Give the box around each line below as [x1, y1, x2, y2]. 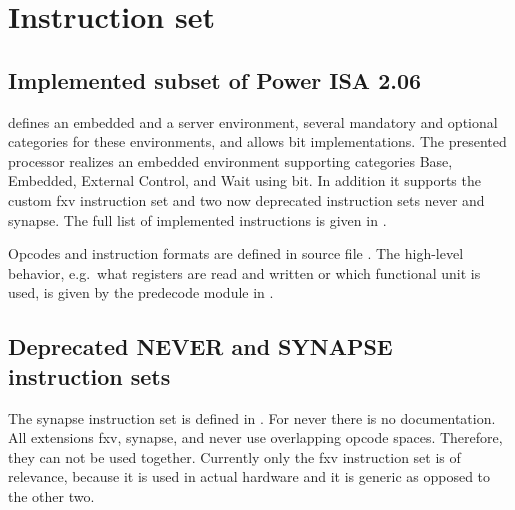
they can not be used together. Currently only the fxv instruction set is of [8, 446, 461, 467]
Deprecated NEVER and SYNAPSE [8, 331, 393, 362]
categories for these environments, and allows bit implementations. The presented [8, 131, 507, 152]
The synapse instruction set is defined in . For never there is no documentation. [8, 407, 496, 428]
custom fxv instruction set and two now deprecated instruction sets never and [8, 189, 485, 210]
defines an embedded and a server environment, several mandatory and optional [8, 111, 498, 132]
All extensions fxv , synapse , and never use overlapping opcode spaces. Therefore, [8, 427, 503, 448]
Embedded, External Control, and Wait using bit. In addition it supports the [8, 170, 481, 191]
